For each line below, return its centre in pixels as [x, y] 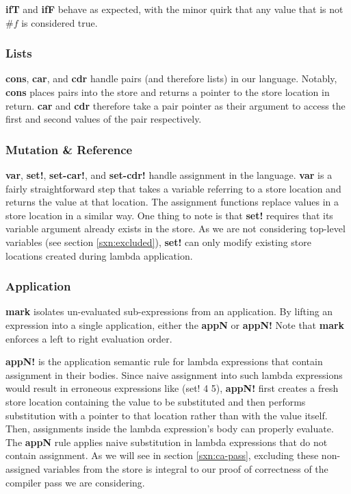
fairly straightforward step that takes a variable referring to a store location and [173, 188]
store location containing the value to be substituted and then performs [156, 401]
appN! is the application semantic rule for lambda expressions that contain [164, 361]
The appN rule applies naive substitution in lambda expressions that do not [167, 442]
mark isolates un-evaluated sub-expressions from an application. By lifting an [169, 311]
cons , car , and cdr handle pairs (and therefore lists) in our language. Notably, [171, 78]
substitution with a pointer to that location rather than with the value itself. [167, 415]
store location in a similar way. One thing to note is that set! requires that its [169, 215]
